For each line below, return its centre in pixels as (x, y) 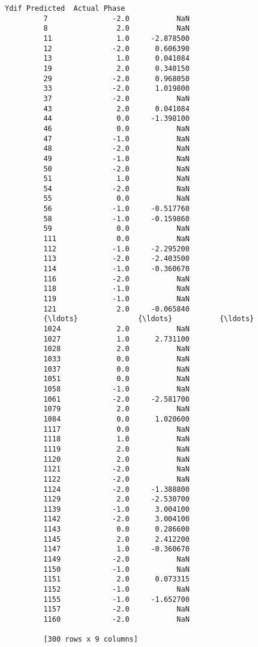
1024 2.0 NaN (116, 329)
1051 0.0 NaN (116, 379)
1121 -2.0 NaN (116, 469)
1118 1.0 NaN (116, 439)
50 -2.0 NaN (116, 169)
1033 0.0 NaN (116, 359)
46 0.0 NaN (116, 128)
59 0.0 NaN (116, 229)
